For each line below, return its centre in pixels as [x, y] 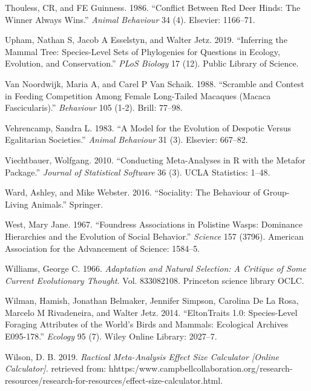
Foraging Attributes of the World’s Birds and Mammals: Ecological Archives [147, 324]
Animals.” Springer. [67, 204]
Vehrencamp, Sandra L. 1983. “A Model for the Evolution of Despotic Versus [148, 127]
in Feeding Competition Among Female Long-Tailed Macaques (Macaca [138, 95]
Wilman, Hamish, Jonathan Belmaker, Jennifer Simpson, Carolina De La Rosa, [152, 301]
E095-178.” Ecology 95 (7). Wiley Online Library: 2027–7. [111, 336]
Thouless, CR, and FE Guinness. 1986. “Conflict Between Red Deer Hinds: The [153, 7]
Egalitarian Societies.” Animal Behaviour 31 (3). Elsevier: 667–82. [126, 140]
